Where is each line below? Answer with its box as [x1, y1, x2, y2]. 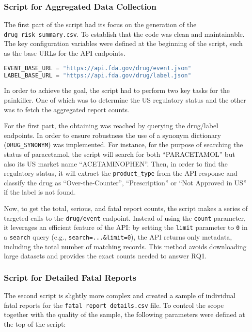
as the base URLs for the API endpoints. [4, 48, 126, 58]
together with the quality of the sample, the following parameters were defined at [4, 309, 245, 319]
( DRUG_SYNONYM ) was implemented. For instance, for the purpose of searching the [4, 139, 243, 150]
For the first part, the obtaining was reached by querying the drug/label [4, 121, 219, 131]
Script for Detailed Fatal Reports [4, 271, 137, 283]
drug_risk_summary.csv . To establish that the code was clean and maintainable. [4, 29, 245, 39]
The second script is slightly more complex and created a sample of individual [4, 290, 236, 301]
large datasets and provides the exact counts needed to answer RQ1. [4, 251, 207, 261]
